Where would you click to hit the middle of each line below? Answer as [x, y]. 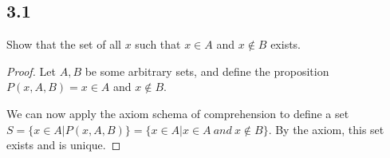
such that [158, 44]
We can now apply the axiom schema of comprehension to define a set [178, 113]
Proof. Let [31, 71]
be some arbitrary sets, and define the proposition [207, 71]
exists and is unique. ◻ [64, 145]
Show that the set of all [64, 44]
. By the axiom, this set [326, 129]
